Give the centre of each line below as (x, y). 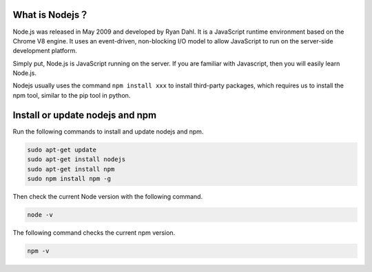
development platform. (45, 51)
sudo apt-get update (62, 149)
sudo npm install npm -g (69, 178)
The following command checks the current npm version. (94, 232)
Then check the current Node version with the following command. (108, 196)
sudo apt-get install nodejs (76, 159)
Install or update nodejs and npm (85, 115)
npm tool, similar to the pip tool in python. (72, 95)
